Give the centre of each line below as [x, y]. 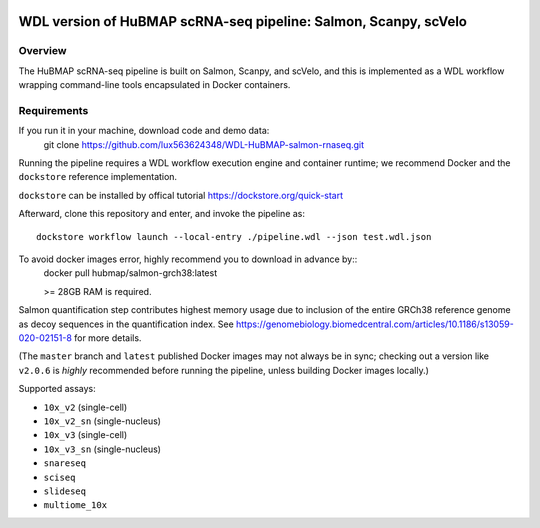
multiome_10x [75, 505]
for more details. [107, 337]
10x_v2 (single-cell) [85, 407]
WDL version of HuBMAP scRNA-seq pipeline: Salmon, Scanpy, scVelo [242, 21]
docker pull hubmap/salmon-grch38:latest [130, 273]
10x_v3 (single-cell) [85, 435]
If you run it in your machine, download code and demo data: [144, 131]
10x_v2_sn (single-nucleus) [102, 421]
